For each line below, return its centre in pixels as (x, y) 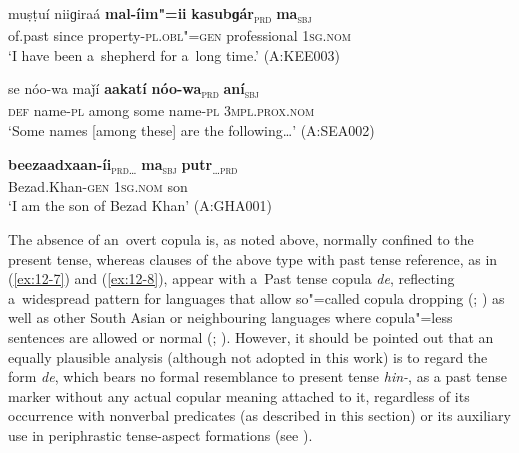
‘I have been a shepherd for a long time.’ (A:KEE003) (174, 54)
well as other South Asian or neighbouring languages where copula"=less (230, 317)
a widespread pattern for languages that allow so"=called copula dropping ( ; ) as (256, 297)
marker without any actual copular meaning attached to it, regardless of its (239, 395)
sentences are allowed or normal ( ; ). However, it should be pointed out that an (251, 336)
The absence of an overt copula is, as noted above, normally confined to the (241, 238)
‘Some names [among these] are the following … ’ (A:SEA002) (191, 130)
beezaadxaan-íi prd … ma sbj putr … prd (123, 165)
